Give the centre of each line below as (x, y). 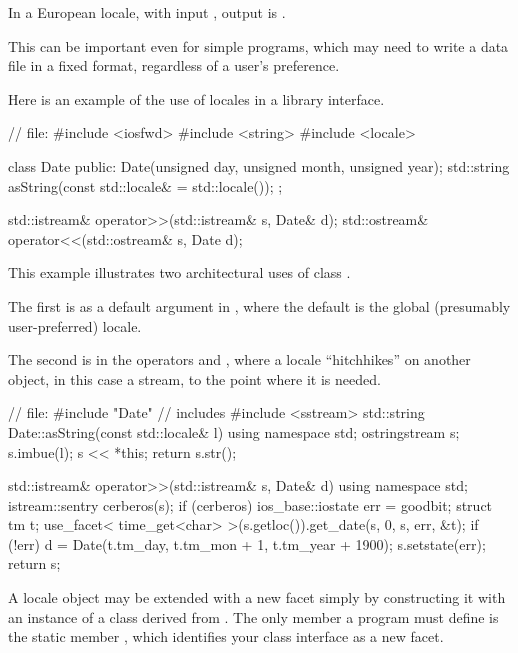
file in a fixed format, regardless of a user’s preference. (174, 65)
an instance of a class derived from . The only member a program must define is (253, 616)
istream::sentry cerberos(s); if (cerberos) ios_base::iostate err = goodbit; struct (250, 504)
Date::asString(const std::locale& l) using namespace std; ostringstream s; (234, 431)
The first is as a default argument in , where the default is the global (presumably (259, 305)
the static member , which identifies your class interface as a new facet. (226, 636)
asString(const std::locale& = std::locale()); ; (145, 185)
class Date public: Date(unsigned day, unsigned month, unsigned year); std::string (259, 165)
